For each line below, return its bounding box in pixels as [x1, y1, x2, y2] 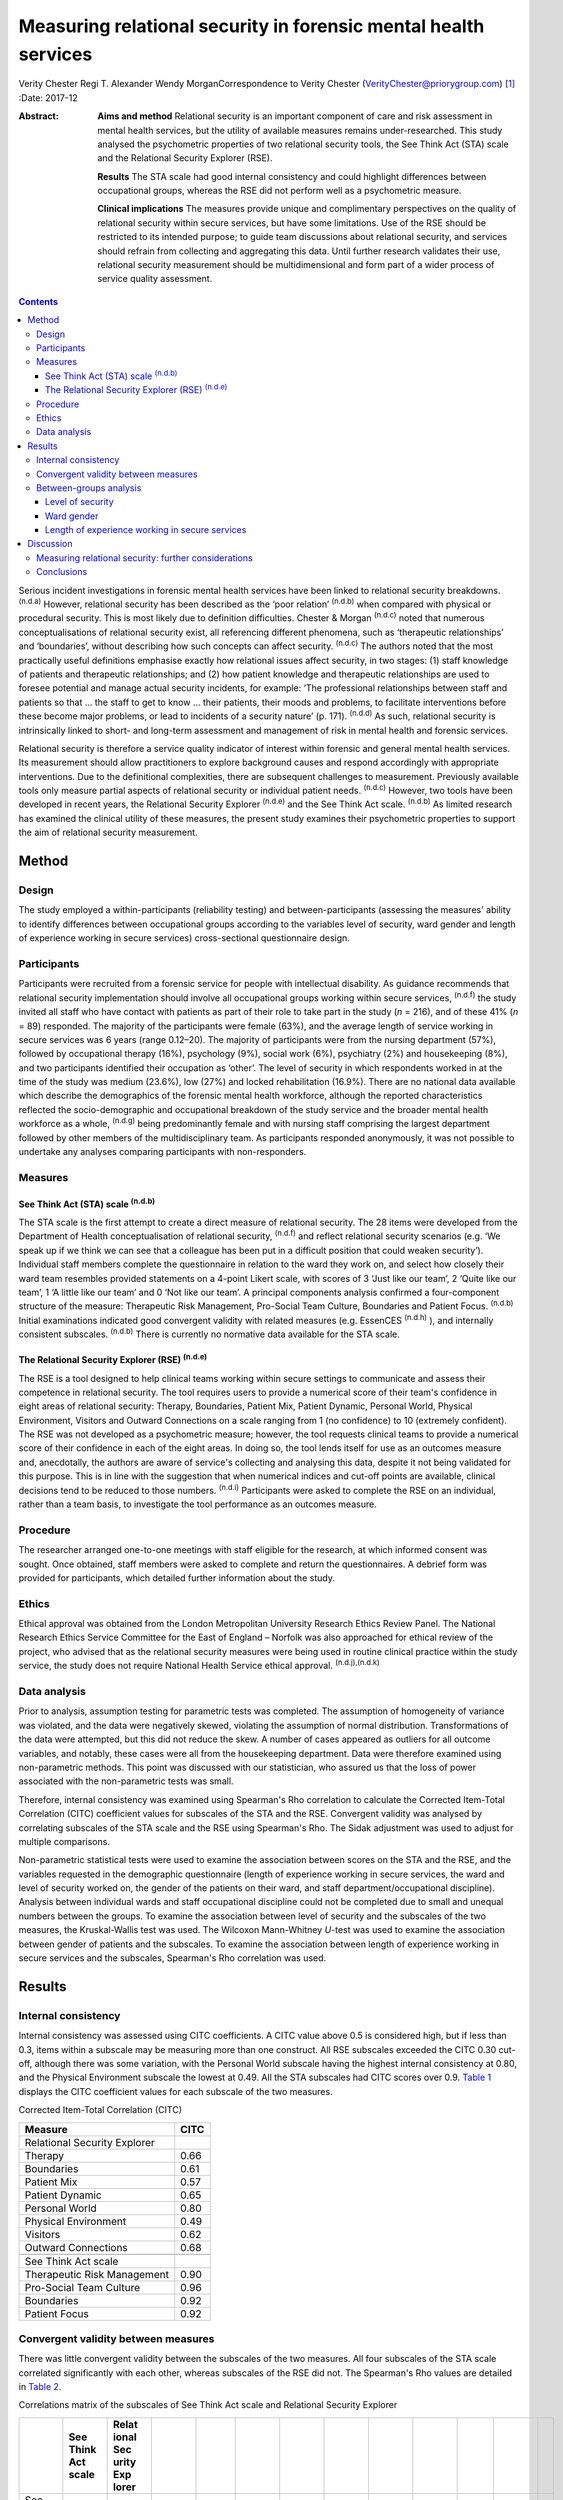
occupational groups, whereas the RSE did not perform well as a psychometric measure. [97, 185, 462, 197]
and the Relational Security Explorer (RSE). [97, 152, 273, 164]
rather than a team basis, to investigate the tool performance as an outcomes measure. [18, 1498, 377, 1510]
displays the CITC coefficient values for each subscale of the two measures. [18, 2085, 334, 2097]
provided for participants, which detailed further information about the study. [18, 1571, 335, 1584]
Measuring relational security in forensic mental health [18, 15, 485, 37]
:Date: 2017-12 [18, 91, 79, 104]
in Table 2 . [18, 2381, 62, 2393]
